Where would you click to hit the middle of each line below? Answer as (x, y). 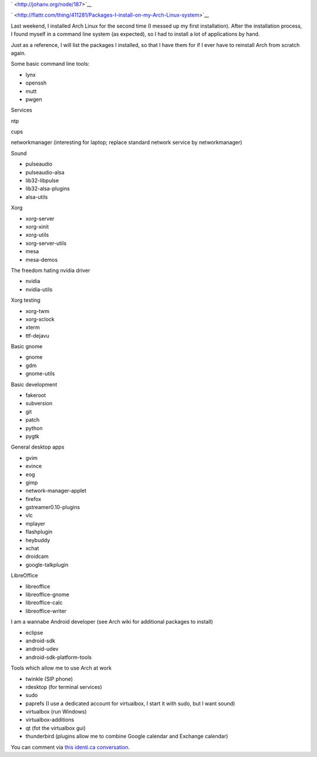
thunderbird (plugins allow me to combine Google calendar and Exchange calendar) (127, 736)
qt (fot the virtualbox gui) (56, 728)
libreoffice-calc (44, 603)
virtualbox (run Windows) (56, 712)
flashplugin (39, 532)
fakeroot (36, 395)
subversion (39, 403)
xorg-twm (38, 311)
